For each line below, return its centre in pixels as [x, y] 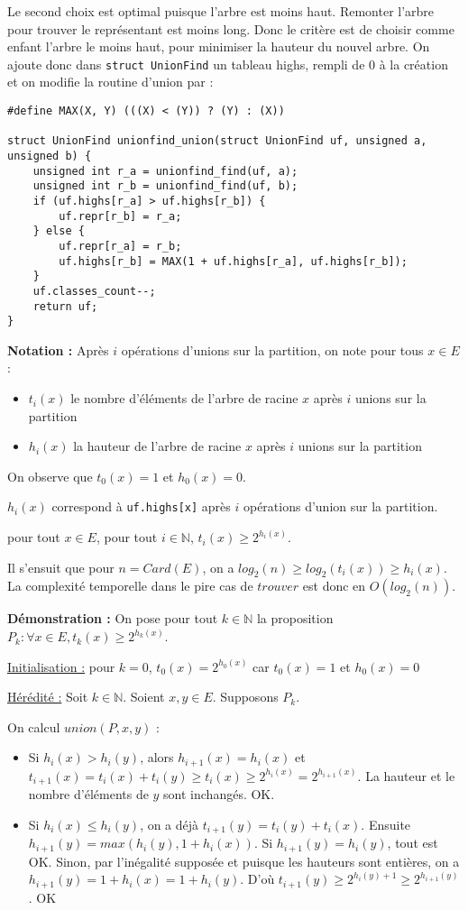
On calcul [34, 726]
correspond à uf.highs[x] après [141, 506]
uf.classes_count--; [94, 291]
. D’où [257, 879]
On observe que [50, 476]
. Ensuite [386, 824]
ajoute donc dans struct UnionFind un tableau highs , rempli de [186, 64]
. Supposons [245, 697]
